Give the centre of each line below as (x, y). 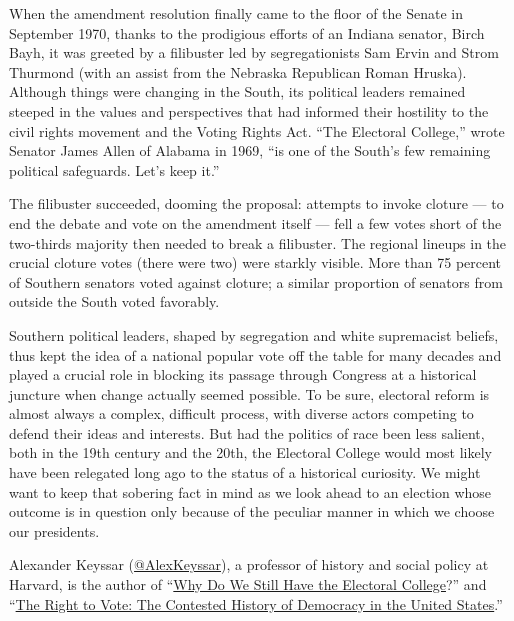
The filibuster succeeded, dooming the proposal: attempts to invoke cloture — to (256, 203)
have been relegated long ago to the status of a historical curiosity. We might (245, 472)
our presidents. (54, 530)
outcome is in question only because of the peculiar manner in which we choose (252, 511)
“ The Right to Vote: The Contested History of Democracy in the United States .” (256, 603)
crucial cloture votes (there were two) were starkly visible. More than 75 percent (255, 262)
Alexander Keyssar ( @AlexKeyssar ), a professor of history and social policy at (249, 564)
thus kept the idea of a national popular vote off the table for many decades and (255, 354)
